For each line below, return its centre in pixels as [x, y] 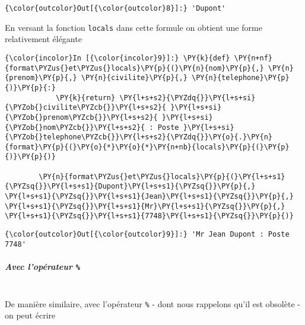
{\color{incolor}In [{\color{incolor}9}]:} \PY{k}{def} [117, 58]
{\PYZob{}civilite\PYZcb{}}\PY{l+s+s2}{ [86, 108]
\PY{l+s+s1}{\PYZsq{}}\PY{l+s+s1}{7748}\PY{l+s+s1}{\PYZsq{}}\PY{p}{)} [149, 216]
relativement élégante [43, 39]
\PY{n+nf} [253, 58]
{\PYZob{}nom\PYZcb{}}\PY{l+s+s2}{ [75, 127]
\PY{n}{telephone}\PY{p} [240, 78]
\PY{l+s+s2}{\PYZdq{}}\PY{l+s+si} [188, 98]
